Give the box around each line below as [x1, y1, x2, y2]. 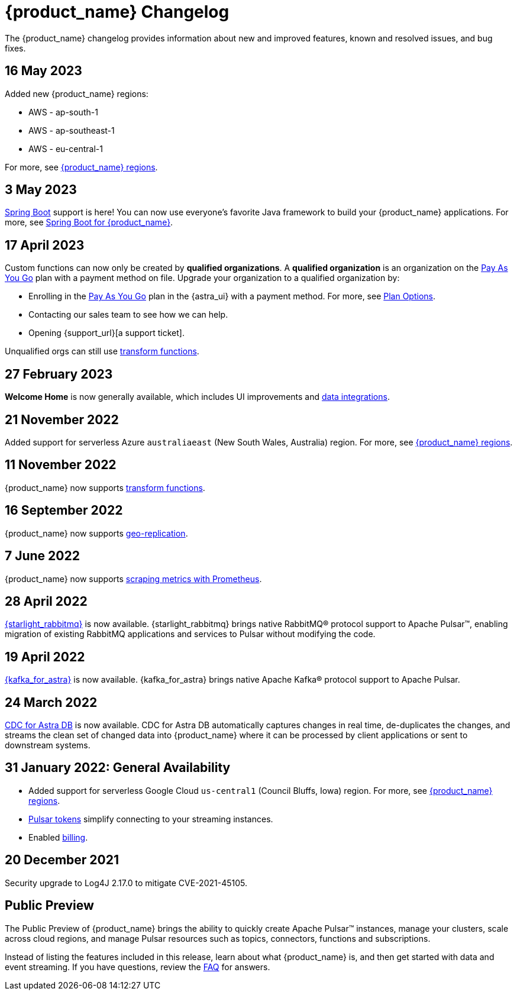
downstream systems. [5, 740, 91, 751]
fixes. [5, 43, 26, 53]
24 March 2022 [5, 694, 98, 710]
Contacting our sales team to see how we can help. [28, 309, 228, 320]
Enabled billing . [28, 832, 88, 842]
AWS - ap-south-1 [28, 106, 98, 117]
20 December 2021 [5, 852, 119, 868]
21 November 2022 [5, 412, 119, 427]
